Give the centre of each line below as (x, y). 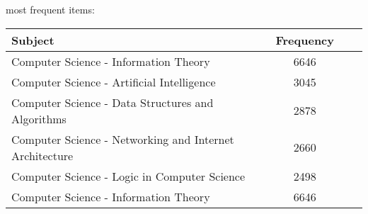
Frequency (305, 40)
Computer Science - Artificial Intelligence (114, 81)
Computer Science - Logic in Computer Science (128, 176)
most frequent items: (50, 9)
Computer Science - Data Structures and (113, 102)
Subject (33, 40)
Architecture (42, 155)
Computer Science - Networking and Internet (123, 139)
